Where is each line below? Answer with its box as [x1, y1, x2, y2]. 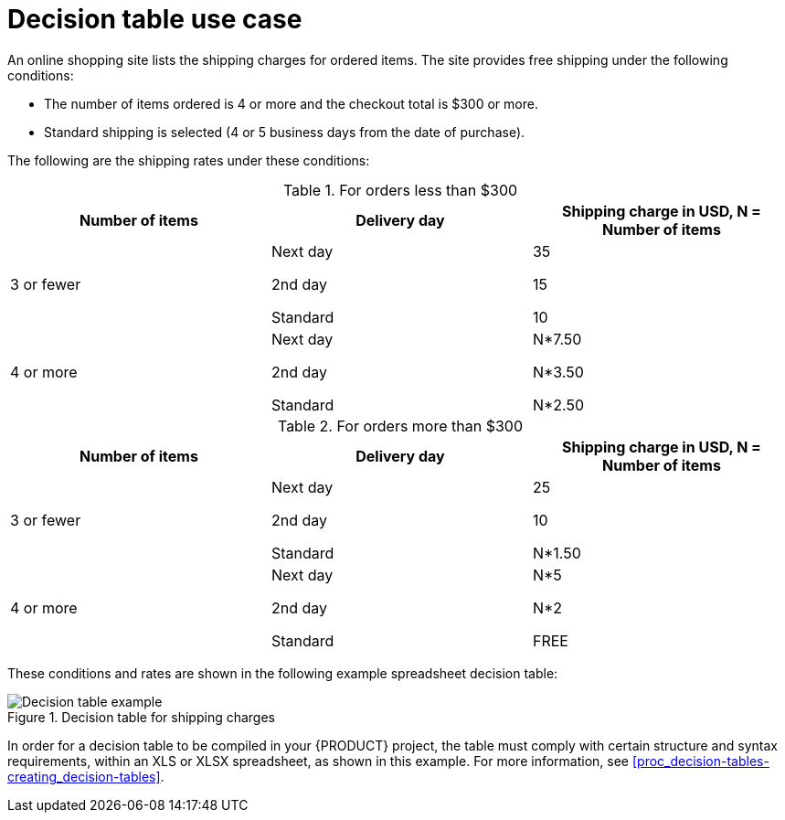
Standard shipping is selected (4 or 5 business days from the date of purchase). [44, 123, 525, 140]
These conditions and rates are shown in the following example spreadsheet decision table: [7, 665, 558, 681]
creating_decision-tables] [7, 768, 161, 784]
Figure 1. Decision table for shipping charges [7, 708, 276, 725]
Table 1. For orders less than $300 [282, 180, 518, 199]
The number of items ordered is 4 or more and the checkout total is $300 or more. [44, 95, 538, 112]
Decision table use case [7, 4, 302, 35]
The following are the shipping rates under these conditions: [7, 152, 370, 168]
